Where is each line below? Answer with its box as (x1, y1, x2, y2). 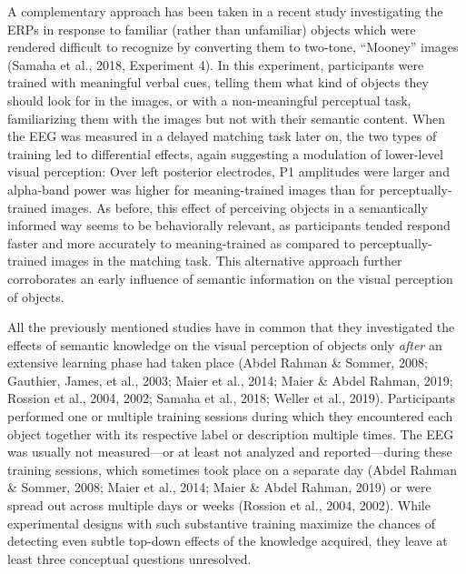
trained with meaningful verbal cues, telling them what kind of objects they (7, 73, 429, 92)
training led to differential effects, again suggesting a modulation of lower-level (7, 144, 443, 163)
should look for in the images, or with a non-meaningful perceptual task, (7, 90, 411, 109)
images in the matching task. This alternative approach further (51, 251, 402, 270)
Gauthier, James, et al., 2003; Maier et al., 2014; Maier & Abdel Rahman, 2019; (7, 370, 453, 389)
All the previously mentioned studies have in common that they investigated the (7, 317, 455, 337)
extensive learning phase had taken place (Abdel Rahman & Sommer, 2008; (7, 353, 428, 372)
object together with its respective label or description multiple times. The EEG (7, 424, 454, 443)
